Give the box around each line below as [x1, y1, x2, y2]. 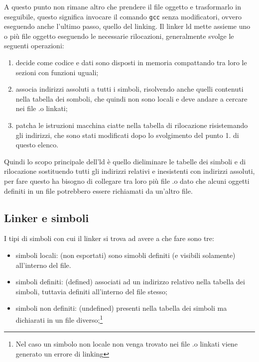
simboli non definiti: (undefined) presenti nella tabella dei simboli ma [15, 303, 227, 313]
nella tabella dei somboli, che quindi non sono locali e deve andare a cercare [15, 93, 248, 104]
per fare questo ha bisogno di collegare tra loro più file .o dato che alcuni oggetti [4, 175, 250, 186]
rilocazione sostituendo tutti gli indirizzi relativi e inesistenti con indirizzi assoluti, [4, 166, 255, 176]
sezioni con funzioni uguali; [15, 67, 99, 77]
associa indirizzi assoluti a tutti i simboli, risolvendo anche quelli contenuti [15, 84, 244, 94]
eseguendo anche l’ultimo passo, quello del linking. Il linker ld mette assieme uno [4, 21, 251, 31]
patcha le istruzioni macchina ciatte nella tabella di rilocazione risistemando [15, 120, 248, 130]
